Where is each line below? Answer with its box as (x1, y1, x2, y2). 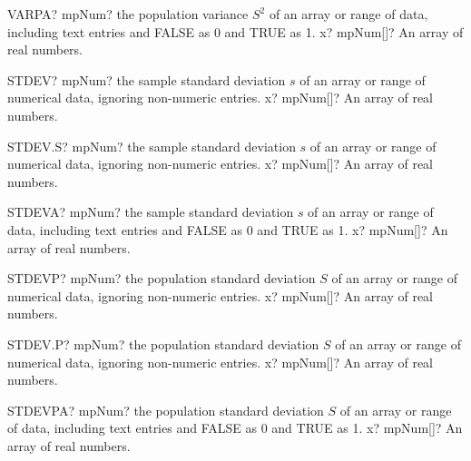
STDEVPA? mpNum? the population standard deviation (7, 400, 324, 419)
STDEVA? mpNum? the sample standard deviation (7, 202, 294, 221)
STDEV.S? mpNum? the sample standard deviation (7, 136, 296, 155)
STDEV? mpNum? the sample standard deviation (7, 70, 286, 89)
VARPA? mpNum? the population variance (7, 5, 249, 23)
